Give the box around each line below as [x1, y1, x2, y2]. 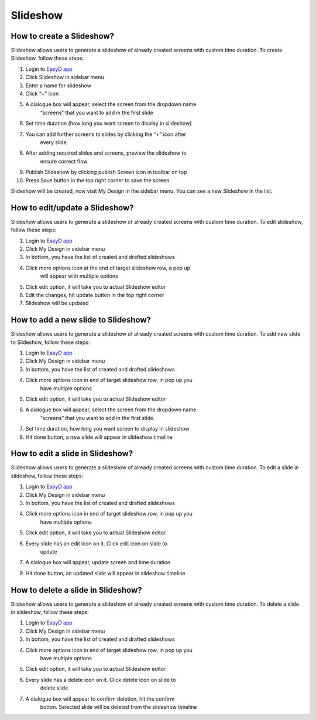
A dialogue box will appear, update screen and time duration [25, 559, 171, 566]
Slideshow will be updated [25, 299, 89, 307]
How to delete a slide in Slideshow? [11, 585, 143, 595]
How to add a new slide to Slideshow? [11, 315, 152, 325]
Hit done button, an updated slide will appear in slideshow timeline [25, 569, 186, 576]
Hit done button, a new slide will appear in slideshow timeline [25, 434, 173, 441]
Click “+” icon [25, 90, 59, 97]
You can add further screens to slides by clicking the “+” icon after [25, 131, 187, 138]
